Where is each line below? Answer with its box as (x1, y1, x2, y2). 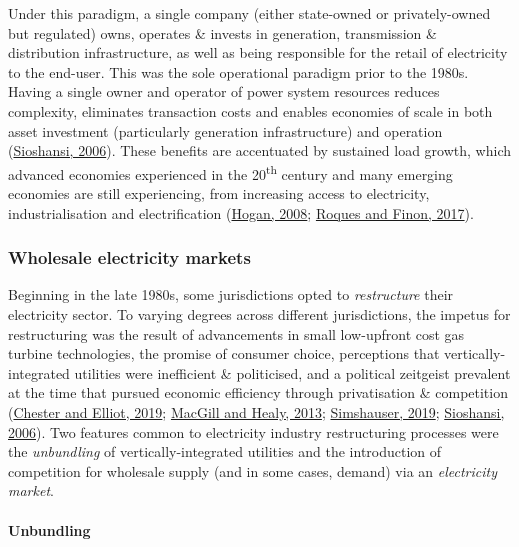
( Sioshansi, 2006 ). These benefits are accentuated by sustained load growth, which (8, 140, 511, 161)
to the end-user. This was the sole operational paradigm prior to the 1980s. (8, 61, 469, 82)
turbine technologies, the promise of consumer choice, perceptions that (8, 343, 440, 364)
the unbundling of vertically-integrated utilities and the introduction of (8, 441, 442, 462)
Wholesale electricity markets (8, 245, 251, 270)
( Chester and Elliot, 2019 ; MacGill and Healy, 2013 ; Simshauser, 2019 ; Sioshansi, (8, 401, 505, 422)
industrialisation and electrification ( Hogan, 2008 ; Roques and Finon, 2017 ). (8, 202, 474, 223)
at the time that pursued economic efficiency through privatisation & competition (8, 382, 508, 403)
